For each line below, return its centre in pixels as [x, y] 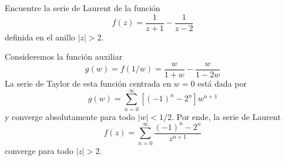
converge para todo [39, 150]
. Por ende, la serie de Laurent [226, 116]
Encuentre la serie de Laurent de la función [83, 8]
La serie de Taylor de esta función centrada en [88, 83]
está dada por [222, 83]
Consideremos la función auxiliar [64, 56]
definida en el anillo [40, 37]
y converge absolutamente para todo [70, 116]
